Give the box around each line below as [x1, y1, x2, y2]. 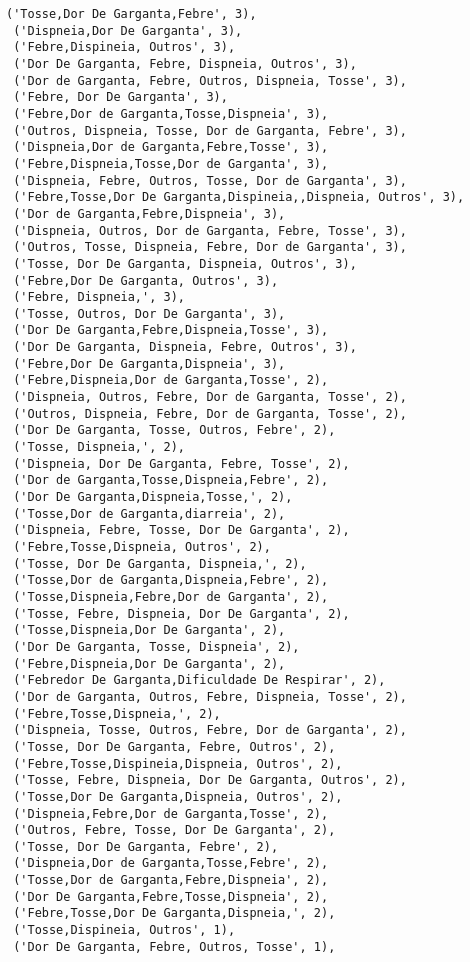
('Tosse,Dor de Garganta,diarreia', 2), [13, 506, 286, 521]
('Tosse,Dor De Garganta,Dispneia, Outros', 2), [13, 789, 343, 804]
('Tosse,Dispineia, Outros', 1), [13, 923, 236, 938]
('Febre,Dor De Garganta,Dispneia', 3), [13, 356, 286, 371]
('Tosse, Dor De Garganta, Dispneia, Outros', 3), [13, 256, 357, 271]
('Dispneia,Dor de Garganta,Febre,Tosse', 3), [13, 140, 329, 155]
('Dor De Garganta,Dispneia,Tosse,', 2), [13, 490, 293, 505]
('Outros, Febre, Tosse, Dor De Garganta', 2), [13, 823, 336, 838]
